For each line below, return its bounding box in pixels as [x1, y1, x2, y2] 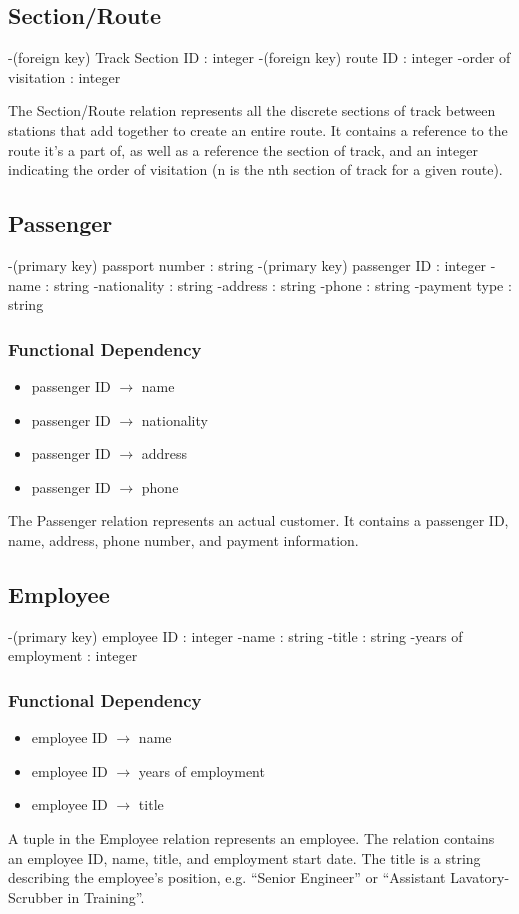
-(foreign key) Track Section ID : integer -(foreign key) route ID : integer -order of [8, 47, 511, 68]
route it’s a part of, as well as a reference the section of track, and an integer [8, 139, 478, 160]
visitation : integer [8, 66, 121, 87]
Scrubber [8, 886, 63, 907]
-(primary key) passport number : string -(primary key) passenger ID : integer [8, 254, 487, 275]
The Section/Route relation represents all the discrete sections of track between [8, 100, 496, 121]
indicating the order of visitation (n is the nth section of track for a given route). [8, 159, 503, 180]
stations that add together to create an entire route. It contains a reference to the [8, 119, 508, 140]
